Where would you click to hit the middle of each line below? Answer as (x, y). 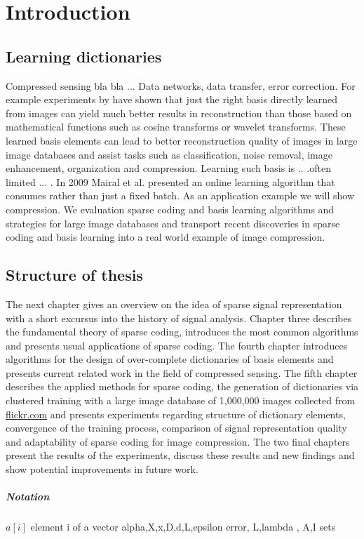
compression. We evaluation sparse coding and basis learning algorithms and (170, 209)
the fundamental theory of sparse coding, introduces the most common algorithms (182, 332)
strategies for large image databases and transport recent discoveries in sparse (173, 223)
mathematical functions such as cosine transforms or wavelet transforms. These (176, 127)
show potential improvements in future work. (102, 469)
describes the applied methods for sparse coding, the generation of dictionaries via (182, 386)
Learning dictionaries (84, 56)
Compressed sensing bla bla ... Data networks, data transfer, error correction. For (181, 85)
